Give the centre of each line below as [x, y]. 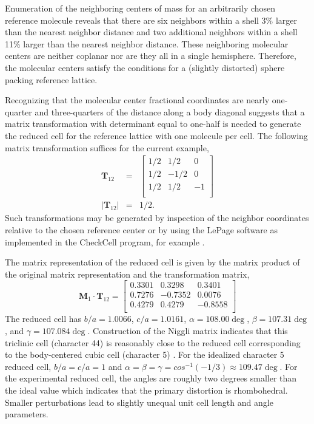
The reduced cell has [43, 319]
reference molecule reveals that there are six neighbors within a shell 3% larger [151, 20]
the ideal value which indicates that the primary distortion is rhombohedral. [146, 390]
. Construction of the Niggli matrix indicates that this [188, 330]
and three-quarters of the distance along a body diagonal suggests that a [170, 111]
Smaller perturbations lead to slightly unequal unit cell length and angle [139, 402]
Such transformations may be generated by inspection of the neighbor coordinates [157, 218]
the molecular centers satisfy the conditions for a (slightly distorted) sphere [145, 67]
